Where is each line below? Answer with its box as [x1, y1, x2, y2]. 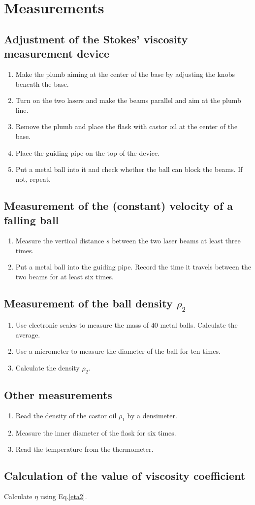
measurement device [4, 46, 109, 61]
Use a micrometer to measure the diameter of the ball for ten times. [15, 346, 221, 356]
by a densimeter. [127, 410, 177, 421]
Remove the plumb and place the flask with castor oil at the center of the [15, 121, 238, 132]
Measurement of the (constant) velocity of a [4, 198, 233, 213]
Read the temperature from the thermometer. [15, 444, 154, 454]
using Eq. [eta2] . [40, 491, 87, 502]
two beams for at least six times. [15, 271, 114, 281]
